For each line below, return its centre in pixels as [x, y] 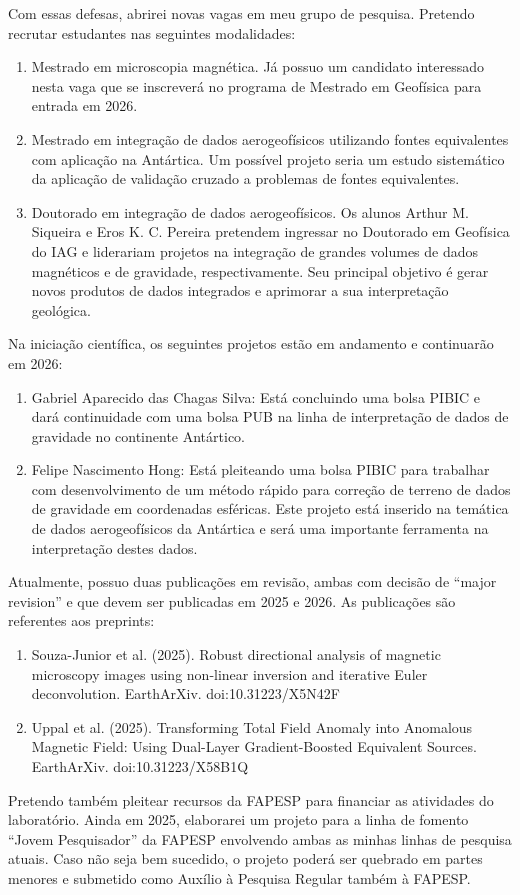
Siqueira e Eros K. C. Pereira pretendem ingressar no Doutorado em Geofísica [270, 231]
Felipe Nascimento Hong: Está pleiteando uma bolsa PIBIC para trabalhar [260, 469]
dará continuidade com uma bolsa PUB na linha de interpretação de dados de [270, 416]
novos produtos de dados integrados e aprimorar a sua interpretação [240, 290]
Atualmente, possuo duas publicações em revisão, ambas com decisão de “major [252, 581]
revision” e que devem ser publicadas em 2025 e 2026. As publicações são [232, 600]
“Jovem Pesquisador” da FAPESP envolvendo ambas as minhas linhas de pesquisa [260, 838]
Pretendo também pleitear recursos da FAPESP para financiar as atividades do [251, 799]
